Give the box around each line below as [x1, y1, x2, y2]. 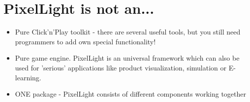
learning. [15, 72, 41, 82]
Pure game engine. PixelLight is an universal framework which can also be [15, 53, 240, 63]
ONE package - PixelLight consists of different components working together [15, 89, 247, 99]
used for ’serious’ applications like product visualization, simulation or [15, 62, 227, 72]
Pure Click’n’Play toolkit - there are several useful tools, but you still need [15, 27, 241, 37]
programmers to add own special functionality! [15, 36, 156, 46]
